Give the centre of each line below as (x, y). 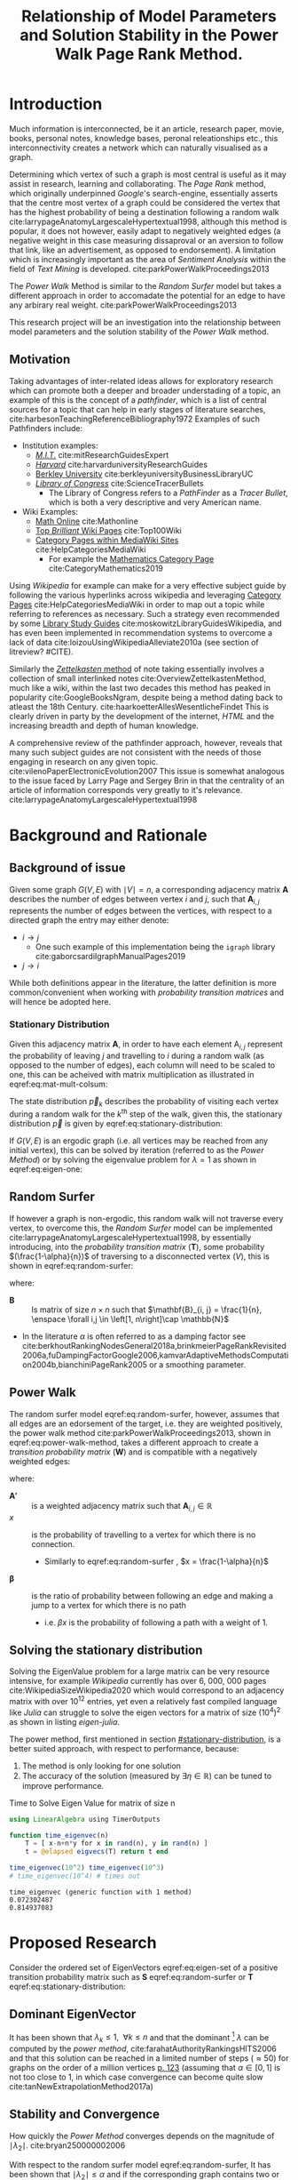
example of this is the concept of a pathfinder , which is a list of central (138, 400)
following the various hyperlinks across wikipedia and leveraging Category (145, 595)
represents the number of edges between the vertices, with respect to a (141, 910)
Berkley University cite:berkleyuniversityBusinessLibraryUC (144, 474)
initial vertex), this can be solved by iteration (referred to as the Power (137, 1150)
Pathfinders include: (46, 428)
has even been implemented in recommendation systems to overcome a (141, 632)
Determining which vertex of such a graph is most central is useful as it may (148, 174)
